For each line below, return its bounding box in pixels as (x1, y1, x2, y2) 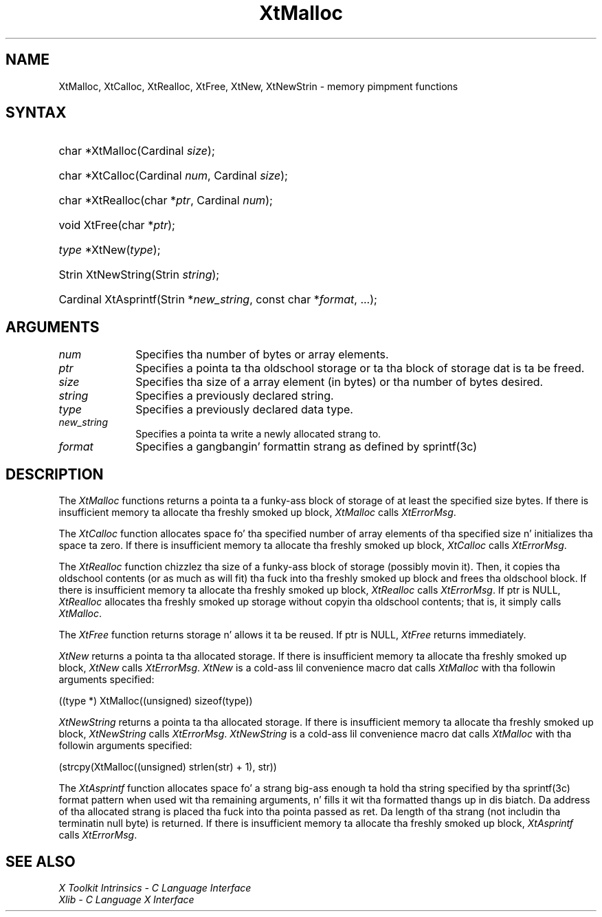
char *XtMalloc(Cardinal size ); (58, 144, 215, 158)
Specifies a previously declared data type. (135, 402, 353, 417)
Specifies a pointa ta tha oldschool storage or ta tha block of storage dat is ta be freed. (135, 361, 585, 376)
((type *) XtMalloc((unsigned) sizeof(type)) (58, 695, 253, 707)
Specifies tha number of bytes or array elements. (135, 347, 389, 362)
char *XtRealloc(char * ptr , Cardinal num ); (58, 193, 273, 208)
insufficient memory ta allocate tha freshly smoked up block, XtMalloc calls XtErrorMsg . (58, 506, 456, 519)
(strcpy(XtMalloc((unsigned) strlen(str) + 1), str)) (58, 761, 277, 773)
